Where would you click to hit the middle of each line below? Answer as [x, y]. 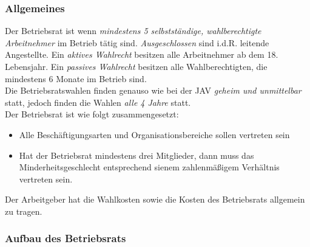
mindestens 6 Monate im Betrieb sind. [76, 78]
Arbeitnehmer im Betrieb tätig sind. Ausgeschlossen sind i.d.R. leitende [137, 42]
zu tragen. [24, 211]
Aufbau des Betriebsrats [66, 238]
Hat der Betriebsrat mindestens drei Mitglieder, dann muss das [136, 155]
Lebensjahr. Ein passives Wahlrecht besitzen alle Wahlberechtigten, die [136, 66]
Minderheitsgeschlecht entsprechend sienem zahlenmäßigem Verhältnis [149, 167]
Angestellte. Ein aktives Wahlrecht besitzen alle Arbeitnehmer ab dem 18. [142, 54]
